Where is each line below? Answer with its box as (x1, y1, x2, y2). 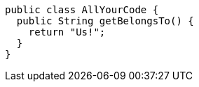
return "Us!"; (28, 26, 106, 38)
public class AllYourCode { (5, 4, 159, 15)
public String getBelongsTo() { (16, 15, 194, 26)
